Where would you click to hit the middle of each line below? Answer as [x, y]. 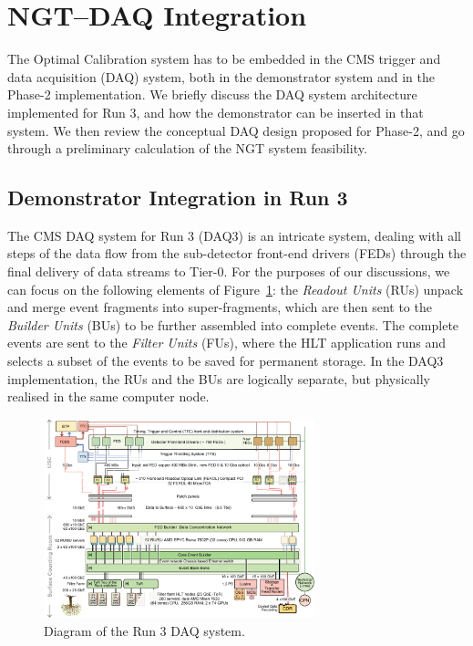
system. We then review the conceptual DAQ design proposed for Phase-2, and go [236, 130]
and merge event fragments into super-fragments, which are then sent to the [220, 307]
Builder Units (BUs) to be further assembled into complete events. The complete [233, 324]
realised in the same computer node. [108, 396]
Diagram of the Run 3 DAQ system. [144, 630]
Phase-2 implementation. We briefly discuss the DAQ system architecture [212, 94]
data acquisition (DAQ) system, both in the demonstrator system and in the [221, 76]
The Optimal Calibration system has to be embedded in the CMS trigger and [224, 59]
